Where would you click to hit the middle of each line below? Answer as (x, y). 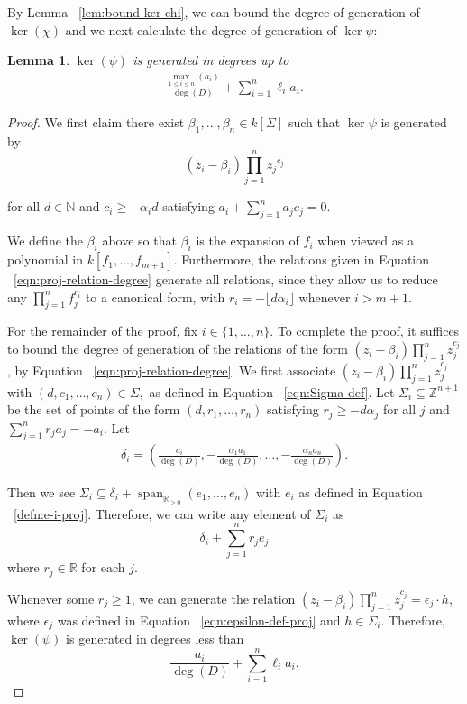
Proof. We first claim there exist (96, 121)
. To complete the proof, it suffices (365, 331)
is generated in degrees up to (211, 60)
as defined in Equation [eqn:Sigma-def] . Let (272, 391)
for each (103, 567)
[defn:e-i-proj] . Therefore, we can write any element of (162, 513)
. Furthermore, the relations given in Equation (302, 259)
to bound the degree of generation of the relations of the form (178, 349)
